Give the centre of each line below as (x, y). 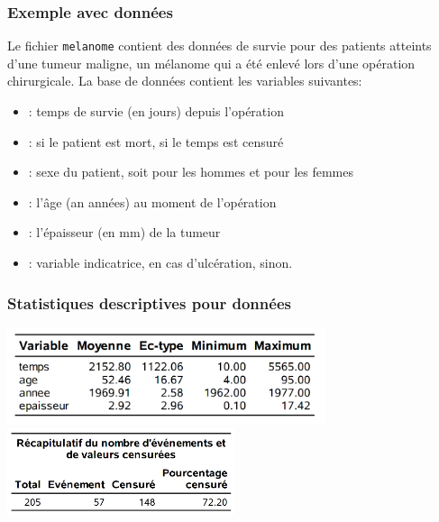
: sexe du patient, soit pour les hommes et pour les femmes (191, 172)
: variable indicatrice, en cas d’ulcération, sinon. (160, 263)
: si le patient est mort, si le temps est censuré (156, 141)
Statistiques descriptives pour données (149, 302)
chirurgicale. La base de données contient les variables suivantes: (185, 81)
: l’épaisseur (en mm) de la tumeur (124, 232)
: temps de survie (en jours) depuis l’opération (156, 111)
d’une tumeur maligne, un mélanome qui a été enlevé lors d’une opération (211, 63)
